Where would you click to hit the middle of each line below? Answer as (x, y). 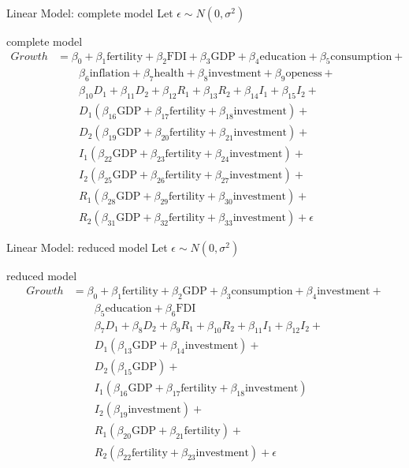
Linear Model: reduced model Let (87, 247)
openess (304, 74)
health (169, 74)
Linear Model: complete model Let (90, 13)
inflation (110, 74)
